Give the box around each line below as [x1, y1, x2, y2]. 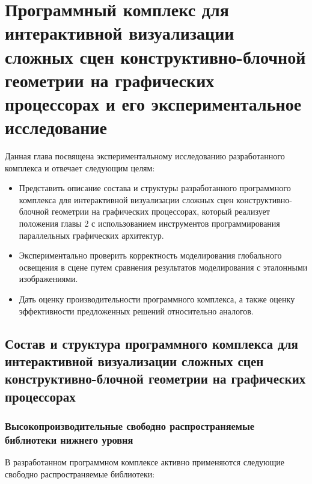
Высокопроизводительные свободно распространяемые [5, 418, 254, 433]
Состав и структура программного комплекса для [5, 334, 298, 352]
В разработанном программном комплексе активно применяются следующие [5, 456, 285, 468]
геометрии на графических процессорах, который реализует [51, 205, 270, 218]
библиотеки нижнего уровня [5, 432, 133, 447]
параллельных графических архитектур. [19, 228, 164, 241]
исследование [5, 115, 108, 139]
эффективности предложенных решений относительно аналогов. [19, 304, 254, 317]
